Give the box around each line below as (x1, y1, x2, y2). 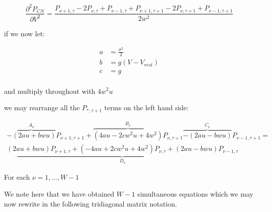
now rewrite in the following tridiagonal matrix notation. (4, 198, 177, 209)
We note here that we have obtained (4, 188, 114, 199)
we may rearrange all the (4, 102, 80, 113)
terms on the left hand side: (104, 102, 189, 113)
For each (4, 172, 30, 182)
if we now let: (4, 28, 45, 38)
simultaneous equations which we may (137, 188, 254, 199)
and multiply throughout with (4, 85, 95, 96)
